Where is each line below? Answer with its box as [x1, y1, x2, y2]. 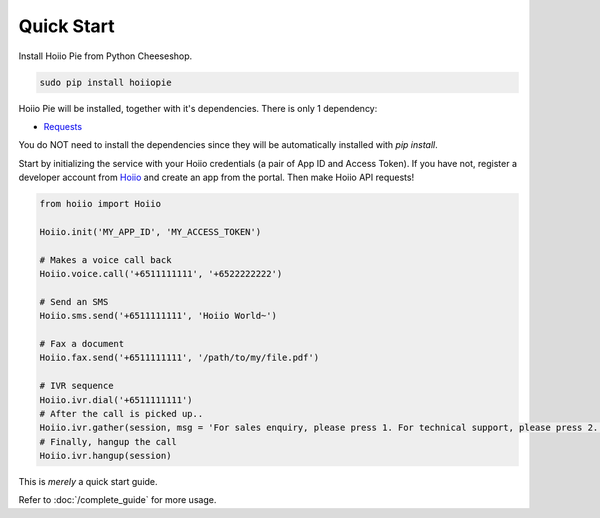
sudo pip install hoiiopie [39, 76, 172, 88]
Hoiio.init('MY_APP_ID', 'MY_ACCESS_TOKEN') [39, 226, 262, 237]
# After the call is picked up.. [39, 408, 204, 419]
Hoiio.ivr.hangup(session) [39, 450, 172, 462]
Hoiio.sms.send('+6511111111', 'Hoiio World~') [39, 310, 277, 322]
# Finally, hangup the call [39, 436, 177, 447]
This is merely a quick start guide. [18, 476, 159, 488]
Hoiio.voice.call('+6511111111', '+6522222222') [39, 268, 283, 280]
